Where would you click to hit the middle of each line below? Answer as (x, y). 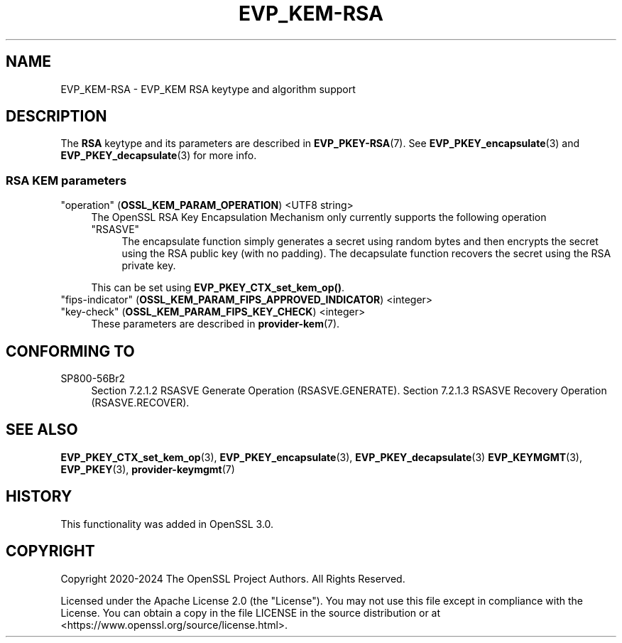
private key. (149, 266)
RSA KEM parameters (66, 180)
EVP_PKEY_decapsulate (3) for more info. (159, 156)
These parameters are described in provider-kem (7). (215, 324)
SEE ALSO (42, 430)
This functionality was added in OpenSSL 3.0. (167, 524)
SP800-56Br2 (93, 379)
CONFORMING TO (70, 351)
